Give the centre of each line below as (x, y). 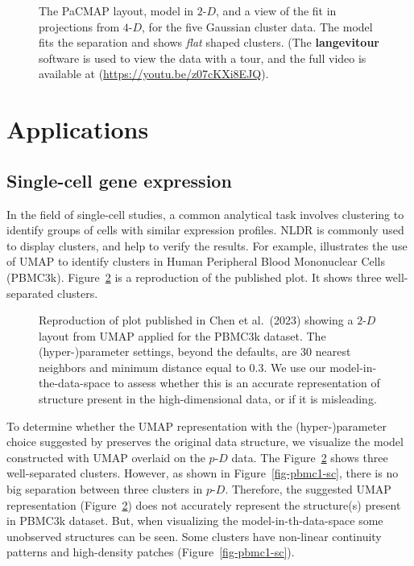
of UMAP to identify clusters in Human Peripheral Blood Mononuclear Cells (196, 261)
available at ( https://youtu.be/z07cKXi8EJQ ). (154, 74)
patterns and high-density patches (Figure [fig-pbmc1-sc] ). (151, 552)
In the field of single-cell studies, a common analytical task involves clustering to (205, 214)
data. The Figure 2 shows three (310, 457)
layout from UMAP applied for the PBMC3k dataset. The (182, 335)
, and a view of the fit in (276, 10)
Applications (78, 129)
